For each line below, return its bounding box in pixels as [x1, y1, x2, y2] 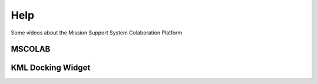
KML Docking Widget [11, 63, 91, 73]
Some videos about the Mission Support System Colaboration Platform [11, 29, 183, 36]
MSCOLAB [11, 44, 51, 54]
